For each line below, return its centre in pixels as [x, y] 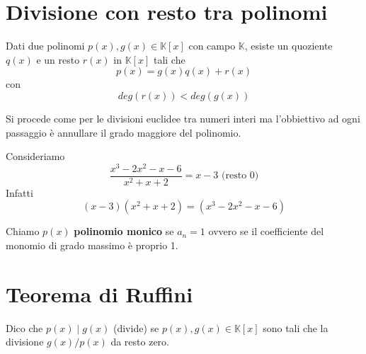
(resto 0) [240, 176]
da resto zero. [140, 342]
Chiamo [23, 231]
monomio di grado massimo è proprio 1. [92, 245]
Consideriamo [35, 156]
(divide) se [136, 327]
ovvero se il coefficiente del [266, 231]
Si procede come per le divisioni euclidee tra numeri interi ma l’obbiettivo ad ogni [183, 118]
